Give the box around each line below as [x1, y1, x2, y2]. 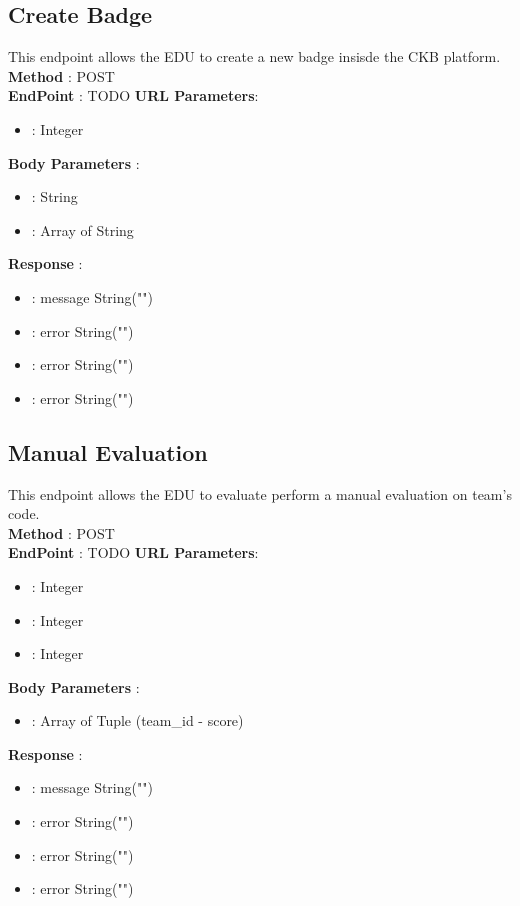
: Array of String [31, 219, 134, 240]
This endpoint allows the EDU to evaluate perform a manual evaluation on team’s [8, 483, 512, 504]
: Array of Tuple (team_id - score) [31, 710, 244, 731]
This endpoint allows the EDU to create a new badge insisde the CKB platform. [8, 46, 501, 67]
